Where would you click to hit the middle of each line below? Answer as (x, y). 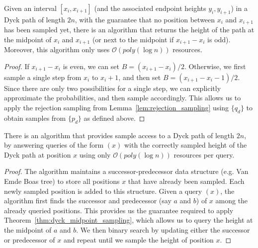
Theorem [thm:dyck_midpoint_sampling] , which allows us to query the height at (129, 220)
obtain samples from (35, 118)
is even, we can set (91, 66)
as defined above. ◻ (114, 118)
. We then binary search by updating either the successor (163, 230)
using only (95, 154)
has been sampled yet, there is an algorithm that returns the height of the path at (129, 30)
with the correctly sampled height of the (185, 145)
